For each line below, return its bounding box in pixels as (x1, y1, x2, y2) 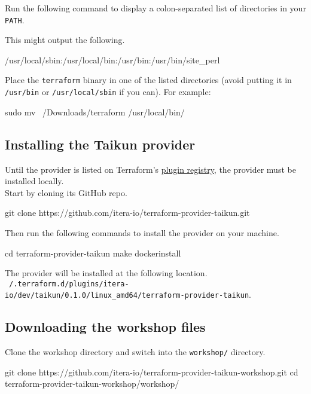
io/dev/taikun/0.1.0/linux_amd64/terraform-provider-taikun (5, 291, 249, 300)
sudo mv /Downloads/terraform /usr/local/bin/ (5, 105, 185, 118)
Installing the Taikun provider (5, 135, 196, 153)
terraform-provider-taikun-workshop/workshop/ (5, 377, 179, 390)
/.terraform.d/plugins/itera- (9, 279, 129, 288)
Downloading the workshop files (5, 317, 206, 336)
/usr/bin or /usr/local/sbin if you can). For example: (5, 85, 211, 98)
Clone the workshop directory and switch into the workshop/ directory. (5, 346, 266, 358)
